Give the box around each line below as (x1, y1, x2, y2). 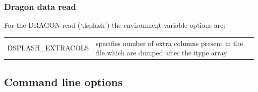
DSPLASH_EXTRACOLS (7, 43, 89, 53)
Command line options (4, 74, 123, 89)
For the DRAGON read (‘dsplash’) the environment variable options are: (4, 20, 226, 30)
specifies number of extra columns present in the (96, 38, 243, 48)
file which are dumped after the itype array (96, 47, 227, 58)
